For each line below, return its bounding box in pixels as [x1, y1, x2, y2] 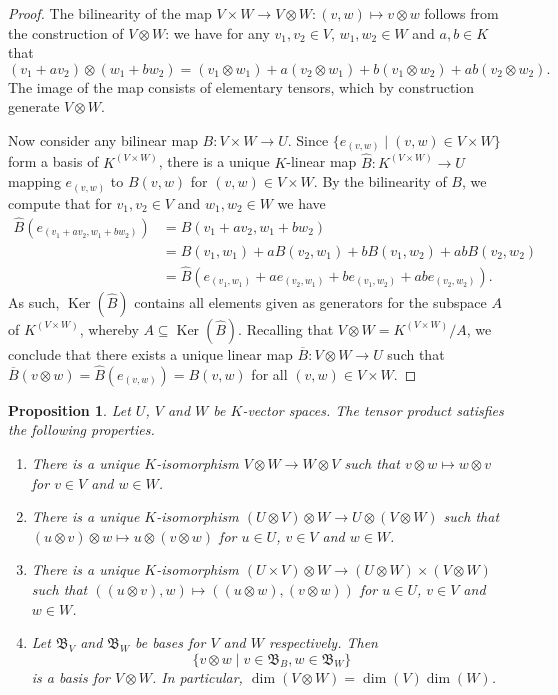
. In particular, [151, 666, 243, 687]
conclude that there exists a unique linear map [8, 343, 293, 364]
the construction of [8, 22, 124, 43]
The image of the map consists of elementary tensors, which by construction [8, 76, 475, 97]
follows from [424, 3, 499, 23]
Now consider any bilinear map [8, 129, 198, 150]
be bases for [135, 632, 206, 653]
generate [8, 96, 60, 117]
